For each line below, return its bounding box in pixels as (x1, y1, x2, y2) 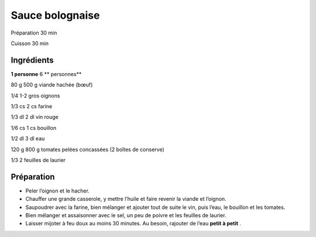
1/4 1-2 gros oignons (11, 92, 60, 99)
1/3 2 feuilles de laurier (11, 156, 66, 163)
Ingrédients (11, 55, 54, 65)
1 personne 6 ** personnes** (11, 70, 82, 77)
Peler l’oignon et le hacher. (25, 187, 90, 194)
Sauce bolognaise (11, 9, 100, 22)
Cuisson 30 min (11, 40, 49, 47)
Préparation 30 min (11, 29, 57, 36)
